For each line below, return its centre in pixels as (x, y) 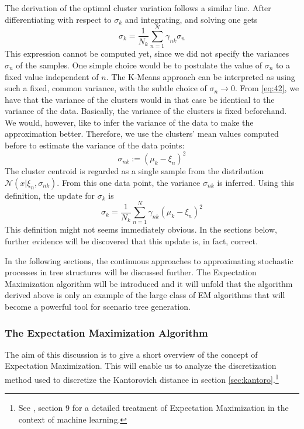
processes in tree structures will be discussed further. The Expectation (131, 272)
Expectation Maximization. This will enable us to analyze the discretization (141, 366)
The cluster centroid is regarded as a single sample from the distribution (134, 171)
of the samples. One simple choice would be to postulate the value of (139, 65)
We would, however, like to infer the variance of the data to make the (129, 122)
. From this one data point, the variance (129, 182)
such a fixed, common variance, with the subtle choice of (106, 88)
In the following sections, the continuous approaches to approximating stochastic (149, 260)
